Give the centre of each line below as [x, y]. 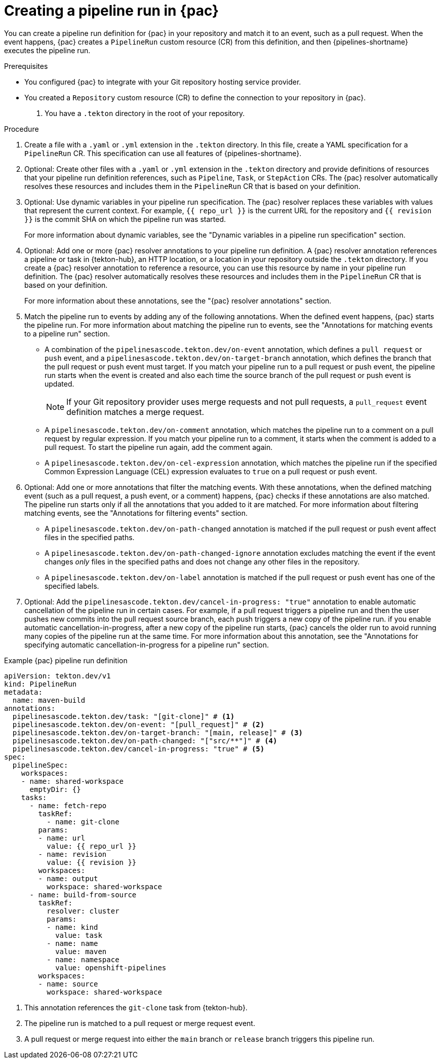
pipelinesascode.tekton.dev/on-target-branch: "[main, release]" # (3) [158, 732]
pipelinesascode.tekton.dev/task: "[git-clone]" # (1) [124, 716]
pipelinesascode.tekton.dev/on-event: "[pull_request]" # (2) [138, 724]
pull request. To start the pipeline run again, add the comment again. [159, 447]
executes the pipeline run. [47, 50]
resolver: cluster [83, 911]
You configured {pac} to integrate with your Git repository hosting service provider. [163, 82]
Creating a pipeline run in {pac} [112, 11]
